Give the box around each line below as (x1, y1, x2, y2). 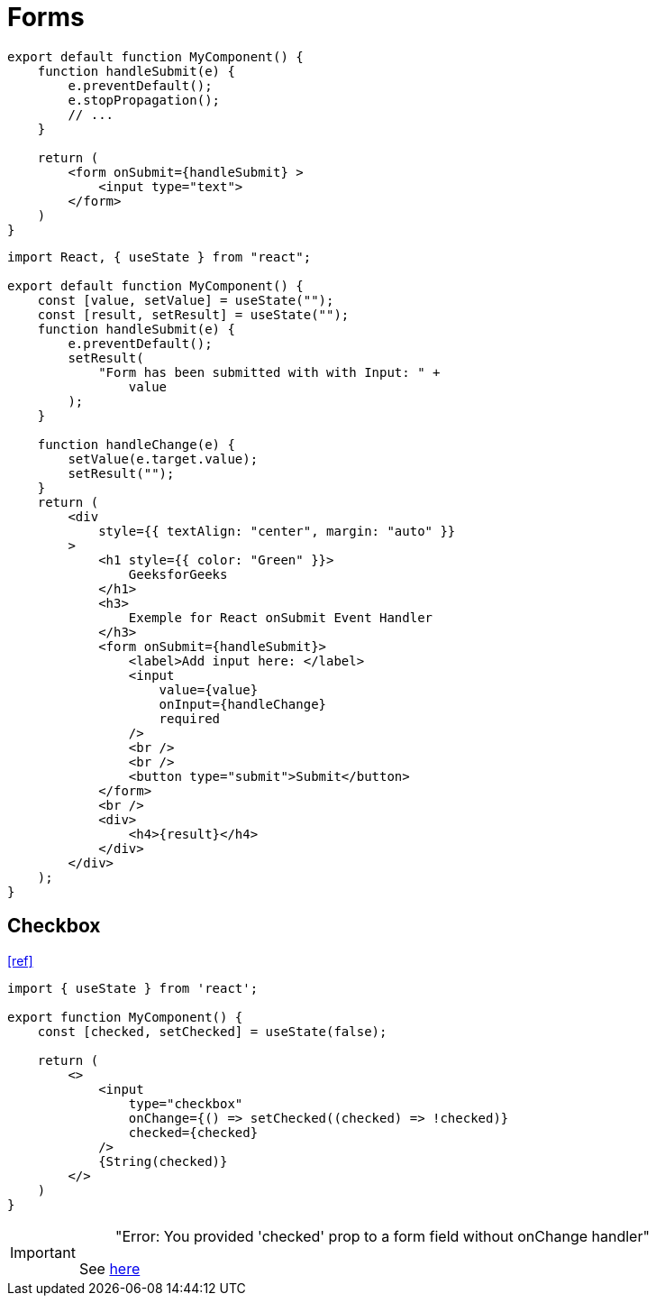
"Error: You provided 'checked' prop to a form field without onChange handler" (114, 1226, 650, 1245)
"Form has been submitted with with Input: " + (98, 364, 441, 380)
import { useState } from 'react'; (7, 980, 259, 996)
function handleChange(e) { (37, 436, 235, 452)
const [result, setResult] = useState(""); (37, 307, 350, 322)
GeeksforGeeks (128, 566, 228, 582)
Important (10, 1243, 76, 1262)
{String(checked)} (98, 1153, 228, 1169)
